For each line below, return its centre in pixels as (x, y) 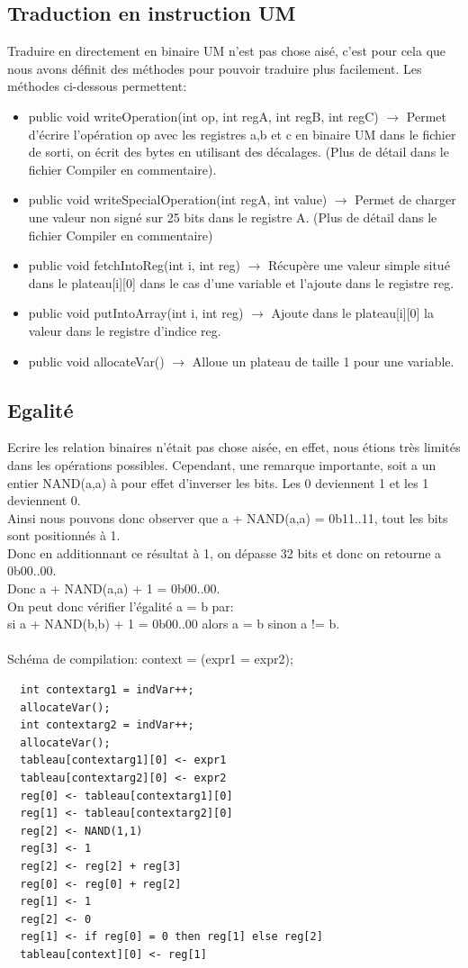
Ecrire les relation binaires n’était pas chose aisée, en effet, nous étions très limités (234, 447)
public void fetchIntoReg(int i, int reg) (134, 265)
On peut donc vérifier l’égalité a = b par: (121, 606)
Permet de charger (405, 199)
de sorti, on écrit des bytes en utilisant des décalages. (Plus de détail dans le (238, 152)
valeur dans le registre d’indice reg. (125, 330)
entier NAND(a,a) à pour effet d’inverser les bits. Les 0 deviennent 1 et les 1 (218, 482)
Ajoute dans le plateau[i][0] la (352, 313)
